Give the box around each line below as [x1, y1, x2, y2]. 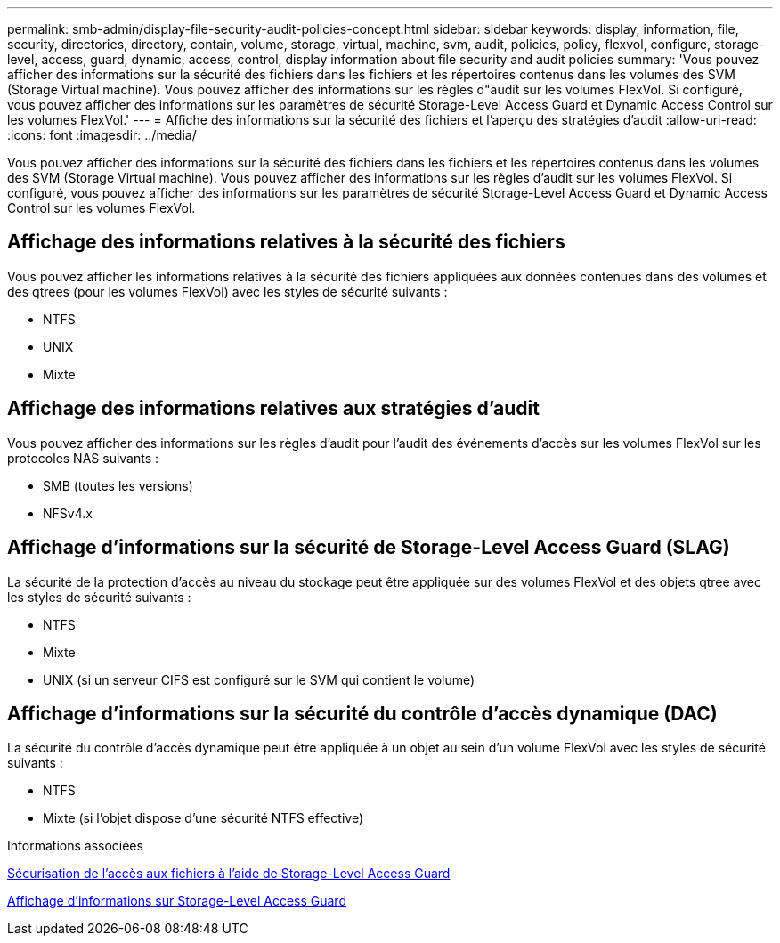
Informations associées [7, 838, 143, 854]
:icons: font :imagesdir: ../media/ [7, 127, 197, 142]
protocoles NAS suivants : [7, 450, 159, 466]
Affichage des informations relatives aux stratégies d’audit [7, 397, 540, 420]
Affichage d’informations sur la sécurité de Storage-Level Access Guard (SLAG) [7, 536, 730, 559]
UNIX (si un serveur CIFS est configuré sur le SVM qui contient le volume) [43, 671, 475, 687]
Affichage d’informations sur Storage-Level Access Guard [7, 893, 346, 909]
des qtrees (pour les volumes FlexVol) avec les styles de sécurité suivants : [7, 283, 448, 299]
